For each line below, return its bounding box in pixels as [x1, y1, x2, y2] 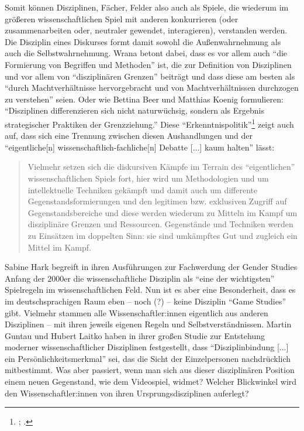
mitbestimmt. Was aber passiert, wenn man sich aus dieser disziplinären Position [5, 364, 295, 376]
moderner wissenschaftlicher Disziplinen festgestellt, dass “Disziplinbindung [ [5, 341, 279, 353]
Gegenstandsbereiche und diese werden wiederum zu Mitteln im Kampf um [27, 206, 298, 218]
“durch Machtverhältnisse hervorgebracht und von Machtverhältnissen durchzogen [5, 81, 299, 94]
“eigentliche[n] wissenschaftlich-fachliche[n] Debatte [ [5, 141, 193, 153]
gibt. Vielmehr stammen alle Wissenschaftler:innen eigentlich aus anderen [5, 306, 268, 319]
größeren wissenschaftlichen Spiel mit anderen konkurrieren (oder [5, 12, 239, 25]
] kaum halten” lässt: [199, 141, 275, 153]
